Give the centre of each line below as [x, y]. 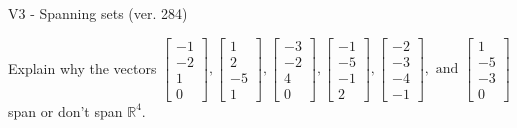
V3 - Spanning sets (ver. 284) [98, 13]
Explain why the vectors [82, 67]
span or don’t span [65, 110]
